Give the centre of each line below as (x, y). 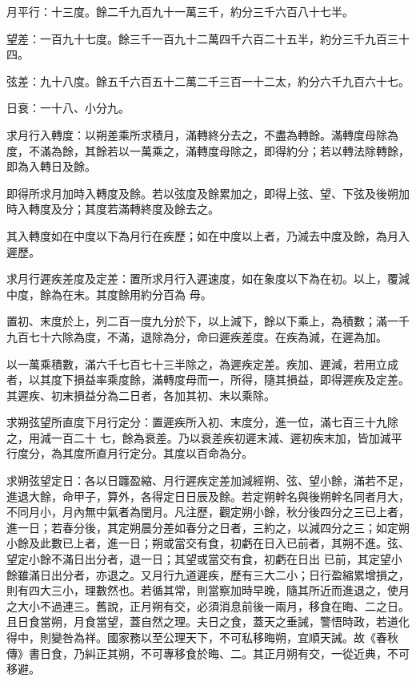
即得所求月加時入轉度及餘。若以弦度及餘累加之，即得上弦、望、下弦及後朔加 (208, 193)
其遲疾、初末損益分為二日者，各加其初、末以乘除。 (141, 395)
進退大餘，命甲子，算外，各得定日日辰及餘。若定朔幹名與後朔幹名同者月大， (208, 496)
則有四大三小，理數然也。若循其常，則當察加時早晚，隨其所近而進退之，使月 (208, 590)
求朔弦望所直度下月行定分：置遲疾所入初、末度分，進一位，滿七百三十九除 (202, 422)
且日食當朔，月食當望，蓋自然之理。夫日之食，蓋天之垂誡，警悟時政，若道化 (208, 621)
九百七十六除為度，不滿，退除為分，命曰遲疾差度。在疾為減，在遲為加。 (197, 336)
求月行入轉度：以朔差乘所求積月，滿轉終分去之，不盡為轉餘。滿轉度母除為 (202, 134)
